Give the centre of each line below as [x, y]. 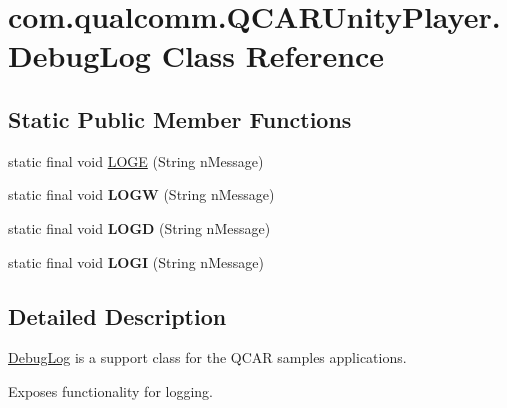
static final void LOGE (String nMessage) [136, 160]
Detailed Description [117, 315]
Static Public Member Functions [180, 118]
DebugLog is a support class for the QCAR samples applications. [207, 357]
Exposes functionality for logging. [110, 390]
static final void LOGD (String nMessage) [139, 227]
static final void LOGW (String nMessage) [141, 194]
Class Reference [273, 55]
